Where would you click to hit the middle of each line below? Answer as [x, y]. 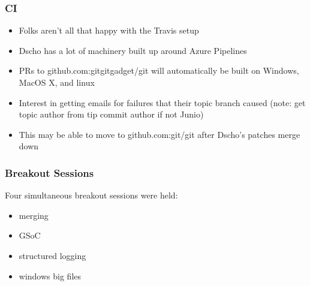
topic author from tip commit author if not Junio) [111, 114]
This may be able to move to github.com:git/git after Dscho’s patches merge [159, 134]
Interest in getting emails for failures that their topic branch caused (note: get [162, 102]
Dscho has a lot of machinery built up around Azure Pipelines [133, 50]
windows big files [50, 276]
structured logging [52, 255]
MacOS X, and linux [57, 82]
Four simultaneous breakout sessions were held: [91, 195]
